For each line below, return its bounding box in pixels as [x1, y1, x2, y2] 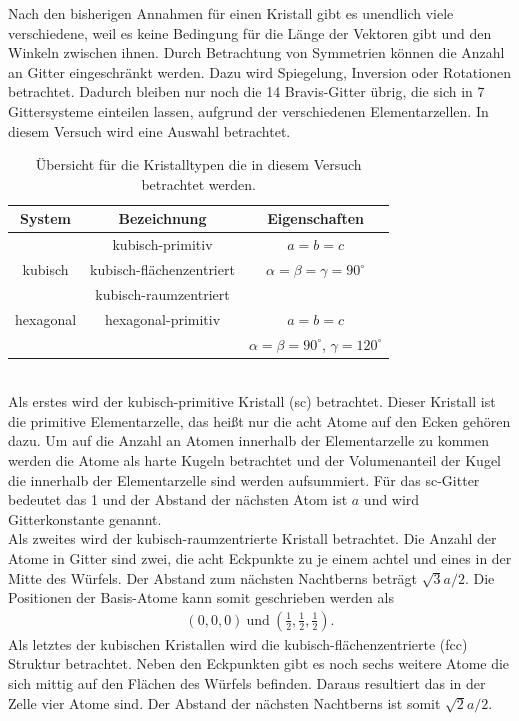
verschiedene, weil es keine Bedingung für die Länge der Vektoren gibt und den [8, 22, 492, 43]
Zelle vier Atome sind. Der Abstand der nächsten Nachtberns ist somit [8, 692, 441, 713]
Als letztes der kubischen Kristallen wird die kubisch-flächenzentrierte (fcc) [8, 633, 468, 654]
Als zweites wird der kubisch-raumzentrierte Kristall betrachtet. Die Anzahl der [8, 528, 497, 549]
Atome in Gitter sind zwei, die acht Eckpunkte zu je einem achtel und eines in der [8, 548, 512, 568]
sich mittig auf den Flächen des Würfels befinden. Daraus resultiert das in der [8, 673, 486, 693]
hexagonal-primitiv [104, 308, 221, 329]
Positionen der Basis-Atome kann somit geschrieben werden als [8, 587, 394, 608]
